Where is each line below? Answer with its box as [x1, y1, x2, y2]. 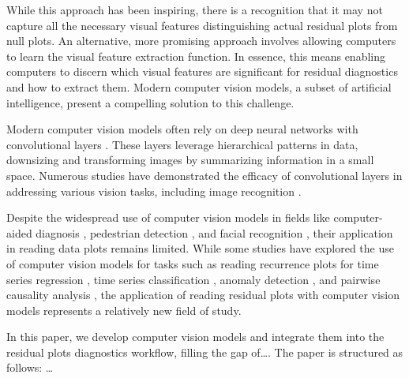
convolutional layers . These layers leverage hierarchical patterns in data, [6, 136, 358, 152]
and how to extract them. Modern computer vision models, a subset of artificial [6, 78, 392, 95]
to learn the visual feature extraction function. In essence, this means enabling [6, 47, 386, 64]
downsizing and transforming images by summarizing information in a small [6, 152, 374, 168]
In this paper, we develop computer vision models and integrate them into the [6, 328, 385, 345]
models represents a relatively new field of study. [6, 301, 242, 318]
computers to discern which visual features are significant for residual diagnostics [6, 63, 398, 80]
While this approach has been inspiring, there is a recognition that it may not [6, 2, 383, 17]
